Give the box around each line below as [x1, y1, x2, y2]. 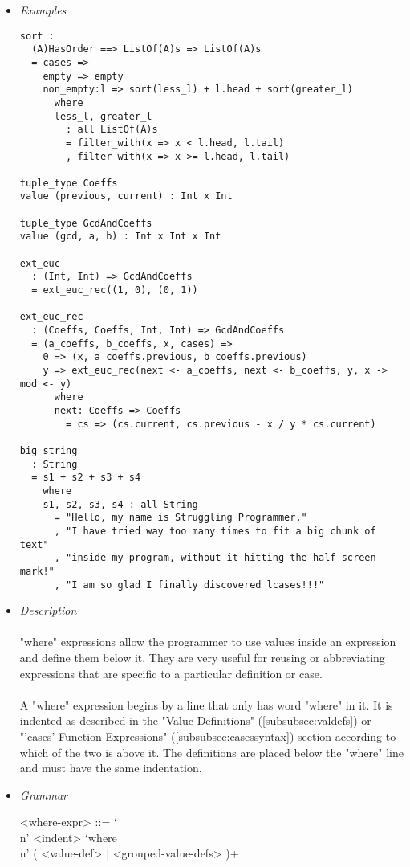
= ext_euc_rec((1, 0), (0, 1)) [31, 284, 198, 296]
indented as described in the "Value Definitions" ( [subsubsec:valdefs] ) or [19, 712, 371, 729]
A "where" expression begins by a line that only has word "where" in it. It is [19, 696, 393, 713]
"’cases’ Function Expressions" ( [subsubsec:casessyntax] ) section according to [19, 727, 396, 744]
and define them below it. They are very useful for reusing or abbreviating [19, 648, 385, 665]
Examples [19, 2, 67, 18]
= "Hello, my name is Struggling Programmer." [54, 512, 307, 524]
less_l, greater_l [54, 110, 152, 122]
